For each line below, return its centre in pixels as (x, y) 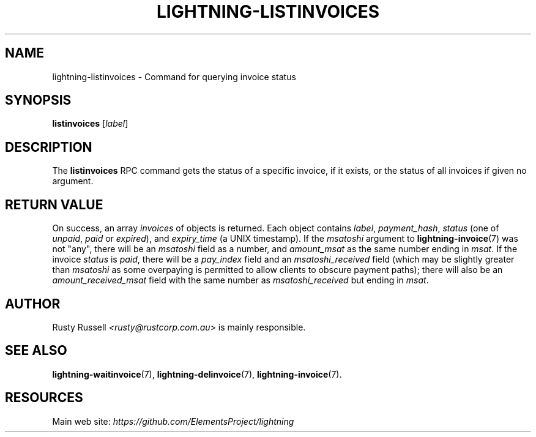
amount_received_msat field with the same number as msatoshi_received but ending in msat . (240, 280)
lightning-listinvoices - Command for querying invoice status (174, 77)
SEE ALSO (36, 351)
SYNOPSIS (38, 100)
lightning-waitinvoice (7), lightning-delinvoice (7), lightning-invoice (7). (197, 374)
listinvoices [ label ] (90, 124)
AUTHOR (33, 304)
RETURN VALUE (54, 204)
